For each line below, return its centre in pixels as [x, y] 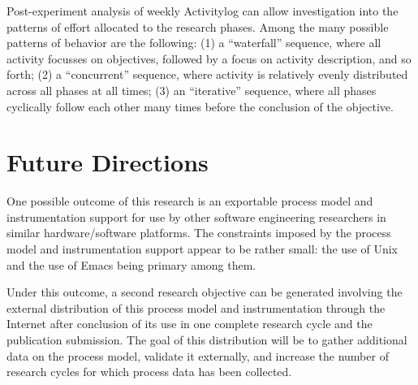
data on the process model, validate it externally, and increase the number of [198, 355]
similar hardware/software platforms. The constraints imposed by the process [199, 233]
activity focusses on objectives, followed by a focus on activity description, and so [209, 58]
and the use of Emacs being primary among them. [131, 264]
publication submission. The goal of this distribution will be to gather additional [207, 340]
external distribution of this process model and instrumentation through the [196, 307]
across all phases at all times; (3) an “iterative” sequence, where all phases [192, 90]
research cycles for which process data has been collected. [149, 372]
